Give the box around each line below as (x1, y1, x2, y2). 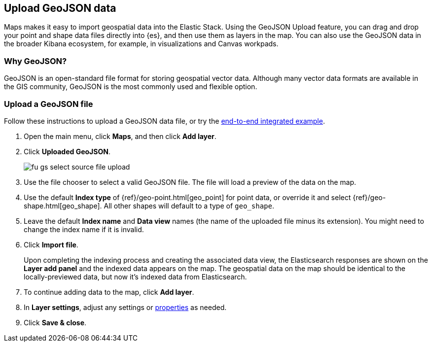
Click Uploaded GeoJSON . (24, 147, 110, 156)
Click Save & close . (24, 318, 87, 327)
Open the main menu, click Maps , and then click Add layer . (24, 132, 216, 140)
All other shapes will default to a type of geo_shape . (104, 201, 274, 210)
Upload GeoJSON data (4, 2, 116, 14)
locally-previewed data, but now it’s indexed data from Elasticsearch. (24, 272, 247, 281)
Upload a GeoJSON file (4, 99, 93, 109)
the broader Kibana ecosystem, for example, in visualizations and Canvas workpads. (4, 39, 279, 48)
